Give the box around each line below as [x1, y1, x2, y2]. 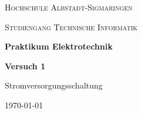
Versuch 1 [5, 59, 46, 72]
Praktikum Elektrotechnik [5, 40, 113, 52]
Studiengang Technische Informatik [5, 20, 138, 33]
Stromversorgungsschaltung [5, 79, 103, 91]
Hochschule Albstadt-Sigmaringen [5, 1, 133, 13]
